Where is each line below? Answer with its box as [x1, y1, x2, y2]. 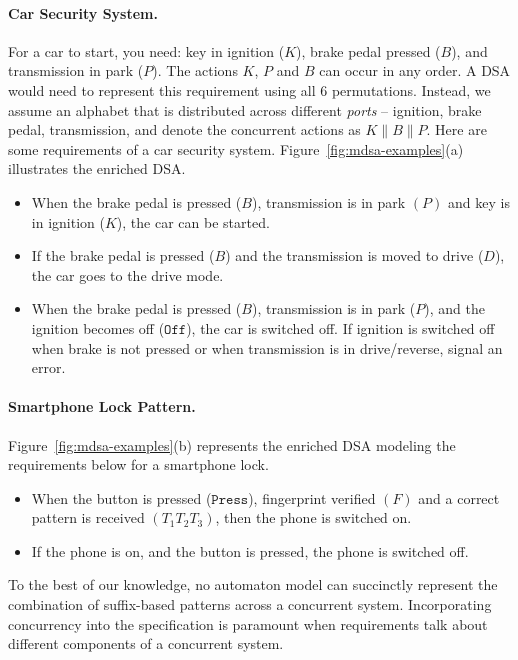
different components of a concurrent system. [8, 633, 284, 654]
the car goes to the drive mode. [31, 264, 224, 285]
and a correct [418, 487, 500, 508]
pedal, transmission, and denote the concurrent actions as [8, 119, 361, 140]
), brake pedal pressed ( [296, 40, 441, 61]
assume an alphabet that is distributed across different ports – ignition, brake [8, 99, 482, 120]
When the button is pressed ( [31, 487, 212, 508]
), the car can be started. [116, 211, 270, 232]
